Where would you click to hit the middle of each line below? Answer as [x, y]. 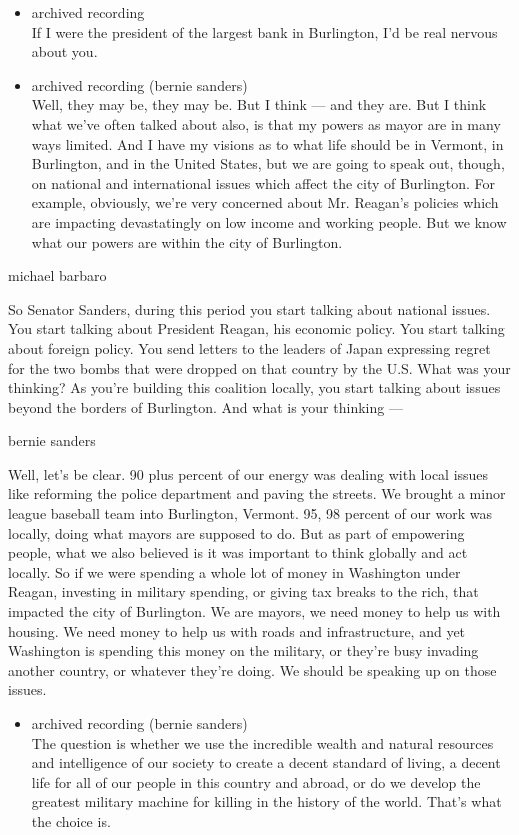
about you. [64, 51]
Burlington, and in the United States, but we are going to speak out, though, [268, 163]
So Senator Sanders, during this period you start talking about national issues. [249, 308]
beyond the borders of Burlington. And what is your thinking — [205, 406]
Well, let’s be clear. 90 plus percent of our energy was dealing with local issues [248, 473]
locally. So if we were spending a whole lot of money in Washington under [234, 571]
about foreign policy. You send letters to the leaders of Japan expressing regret [249, 347]
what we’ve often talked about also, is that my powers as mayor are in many [266, 123]
